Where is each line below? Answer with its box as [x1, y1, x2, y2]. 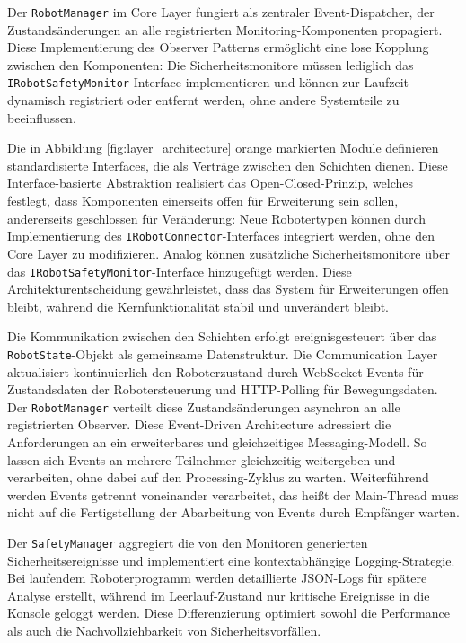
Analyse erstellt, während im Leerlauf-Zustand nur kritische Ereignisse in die [7, 586, 430, 604]
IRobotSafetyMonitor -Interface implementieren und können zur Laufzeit [7, 73, 409, 92]
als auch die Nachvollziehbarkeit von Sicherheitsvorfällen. [7, 621, 321, 640]
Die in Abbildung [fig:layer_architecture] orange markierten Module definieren [7, 138, 439, 157]
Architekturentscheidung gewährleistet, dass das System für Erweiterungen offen [7, 279, 449, 298]
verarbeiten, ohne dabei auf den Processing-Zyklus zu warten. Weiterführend [7, 468, 429, 487]
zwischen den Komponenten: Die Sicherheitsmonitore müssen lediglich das [7, 55, 414, 74]
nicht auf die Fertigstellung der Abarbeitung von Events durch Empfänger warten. [7, 503, 460, 522]
